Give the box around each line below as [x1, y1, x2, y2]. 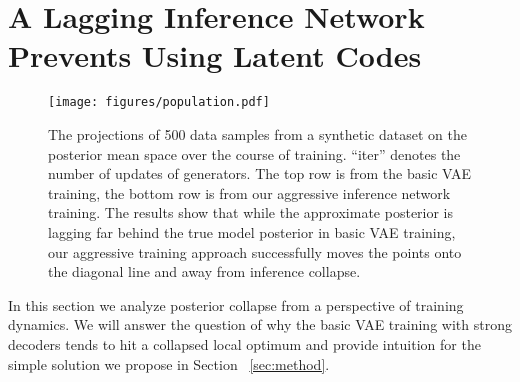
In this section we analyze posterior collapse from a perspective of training [8, 294, 464, 315]
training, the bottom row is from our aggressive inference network [48, 182, 451, 203]
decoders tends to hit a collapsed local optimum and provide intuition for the [8, 333, 481, 354]
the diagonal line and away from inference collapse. [48, 261, 361, 282]
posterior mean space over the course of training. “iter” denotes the [48, 143, 461, 164]
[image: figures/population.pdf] [48, 95, 270, 110]
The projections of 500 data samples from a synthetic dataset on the [48, 123, 467, 144]
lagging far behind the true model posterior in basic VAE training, [48, 221, 456, 242]
